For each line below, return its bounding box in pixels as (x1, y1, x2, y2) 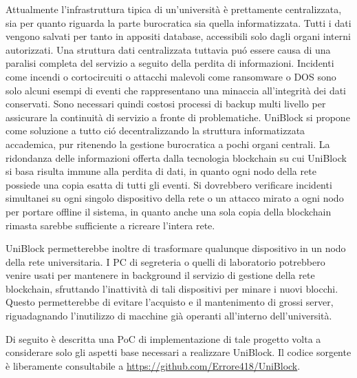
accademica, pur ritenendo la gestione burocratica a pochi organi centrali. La (6, 136, 330, 151)
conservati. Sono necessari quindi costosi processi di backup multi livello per (6, 96, 326, 111)
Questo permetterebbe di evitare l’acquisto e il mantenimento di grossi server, (6, 295, 334, 309)
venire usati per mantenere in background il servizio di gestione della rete (6, 268, 315, 282)
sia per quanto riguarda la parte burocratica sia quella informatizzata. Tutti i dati (6, 15, 351, 30)
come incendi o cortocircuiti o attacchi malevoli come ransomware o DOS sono (6, 69, 336, 83)
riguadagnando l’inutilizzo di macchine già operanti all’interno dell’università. (6, 308, 332, 323)
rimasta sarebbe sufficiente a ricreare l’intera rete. (6, 218, 215, 232)
